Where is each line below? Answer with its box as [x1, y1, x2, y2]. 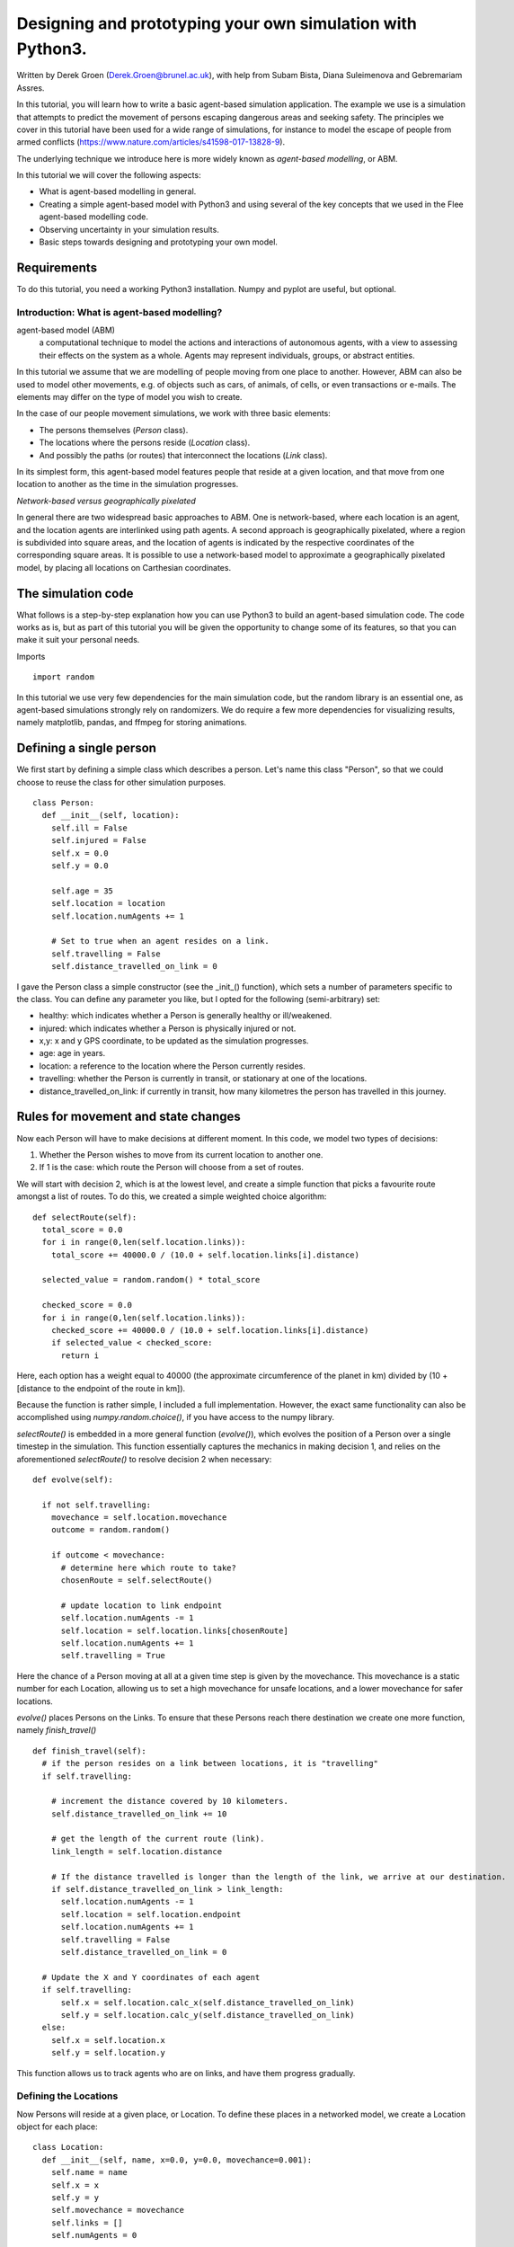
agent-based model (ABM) [16, 324, 116, 336]
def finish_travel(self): [32, 1745, 147, 1756]
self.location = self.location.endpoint [60, 1909, 242, 1919]
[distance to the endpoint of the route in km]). [16, 1382, 186, 1393]
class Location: [32, 2142, 104, 2153]
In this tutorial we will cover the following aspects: [16, 170, 201, 181]
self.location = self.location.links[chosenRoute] [60, 1625, 289, 1636]
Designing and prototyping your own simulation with [16, 13, 417, 33]
